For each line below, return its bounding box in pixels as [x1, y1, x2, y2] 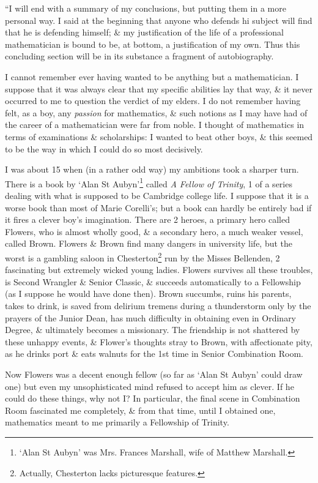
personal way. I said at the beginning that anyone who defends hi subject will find [5, 13, 312, 26]
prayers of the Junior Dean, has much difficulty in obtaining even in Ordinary [5, 311, 297, 324]
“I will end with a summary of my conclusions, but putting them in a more [5, 2, 286, 14]
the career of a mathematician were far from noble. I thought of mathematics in [5, 118, 305, 131]
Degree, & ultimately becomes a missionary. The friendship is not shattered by [5, 323, 300, 336]
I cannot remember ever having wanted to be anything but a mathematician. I [5, 70, 299, 83]
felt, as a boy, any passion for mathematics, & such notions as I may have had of [5, 106, 308, 119]
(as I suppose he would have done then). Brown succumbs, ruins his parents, [5, 287, 292, 300]
